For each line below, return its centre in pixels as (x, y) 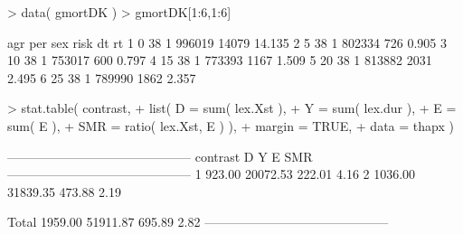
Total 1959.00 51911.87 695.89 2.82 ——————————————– (198, 222)
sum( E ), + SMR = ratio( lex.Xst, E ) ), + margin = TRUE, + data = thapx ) (231, 125)
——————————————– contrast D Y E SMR (160, 156)
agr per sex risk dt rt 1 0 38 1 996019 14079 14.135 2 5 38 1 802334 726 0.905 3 (227, 42)
